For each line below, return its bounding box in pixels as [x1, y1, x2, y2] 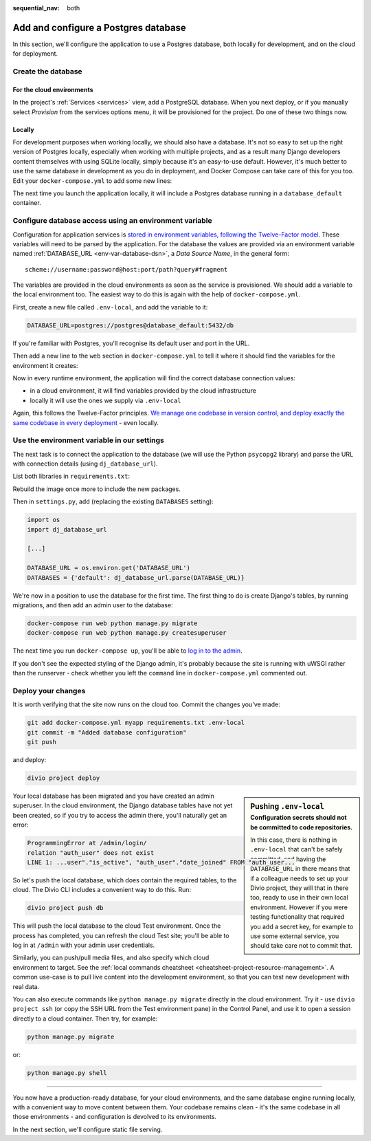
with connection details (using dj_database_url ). [12, 459, 158, 468]
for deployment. [12, 50, 58, 58]
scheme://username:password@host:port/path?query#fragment [25, 265, 228, 273]
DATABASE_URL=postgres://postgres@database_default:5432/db [27, 321, 234, 329]
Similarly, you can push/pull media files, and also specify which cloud [12, 953, 210, 962]
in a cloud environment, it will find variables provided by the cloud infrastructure [30, 387, 257, 395]
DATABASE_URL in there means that [250, 865, 350, 873]
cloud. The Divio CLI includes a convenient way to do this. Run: [12, 886, 192, 894]
